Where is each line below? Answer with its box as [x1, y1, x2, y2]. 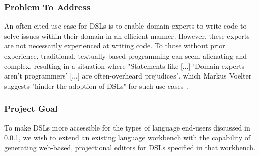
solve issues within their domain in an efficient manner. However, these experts [4, 30, 250, 41]
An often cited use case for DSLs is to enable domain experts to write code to [4, 20, 247, 31]
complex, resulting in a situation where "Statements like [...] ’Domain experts [4, 60, 245, 71]
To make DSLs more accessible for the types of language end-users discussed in [4, 122, 250, 133]
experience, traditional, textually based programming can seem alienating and [4, 50, 247, 61]
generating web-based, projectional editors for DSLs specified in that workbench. [4, 142, 256, 152]
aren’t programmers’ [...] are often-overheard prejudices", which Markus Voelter [4, 70, 252, 81]
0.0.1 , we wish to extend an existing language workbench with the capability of [4, 132, 250, 143]
